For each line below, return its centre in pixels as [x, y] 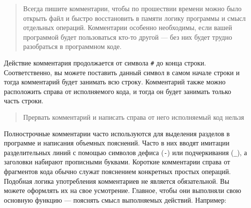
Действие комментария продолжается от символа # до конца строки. [105, 62]
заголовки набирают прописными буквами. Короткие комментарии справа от [117, 162]
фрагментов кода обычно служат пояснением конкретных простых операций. [117, 171]
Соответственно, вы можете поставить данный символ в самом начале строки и [122, 72]
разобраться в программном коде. [72, 46]
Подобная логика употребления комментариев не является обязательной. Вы [117, 181]
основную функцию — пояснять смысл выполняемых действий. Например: [115, 200]
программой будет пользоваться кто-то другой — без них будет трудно [127, 37]
